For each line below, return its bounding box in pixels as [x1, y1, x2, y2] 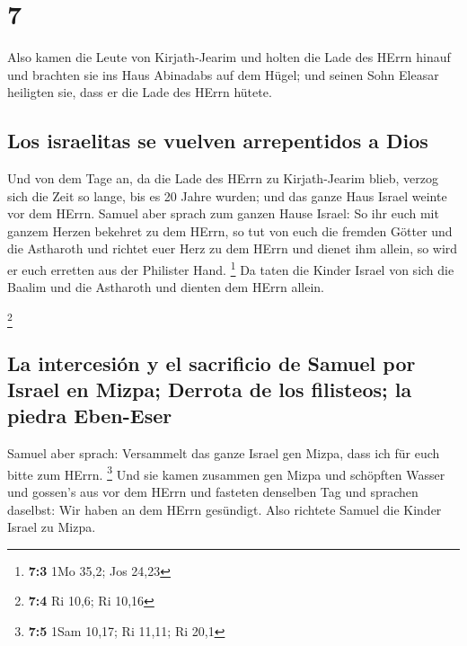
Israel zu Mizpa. [7, 518, 96, 536]
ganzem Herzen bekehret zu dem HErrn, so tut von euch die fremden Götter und [7, 221, 453, 240]
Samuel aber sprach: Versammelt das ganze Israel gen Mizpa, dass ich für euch [7, 444, 440, 463]
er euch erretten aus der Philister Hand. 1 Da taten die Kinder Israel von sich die [7, 258, 454, 279]
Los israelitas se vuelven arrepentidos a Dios [7, 127, 428, 155]
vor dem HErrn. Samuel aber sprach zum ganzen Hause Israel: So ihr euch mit [7, 204, 439, 223]
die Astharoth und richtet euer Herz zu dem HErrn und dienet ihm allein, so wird [7, 239, 458, 258]
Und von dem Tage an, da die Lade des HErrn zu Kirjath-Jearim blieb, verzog [7, 169, 438, 188]
